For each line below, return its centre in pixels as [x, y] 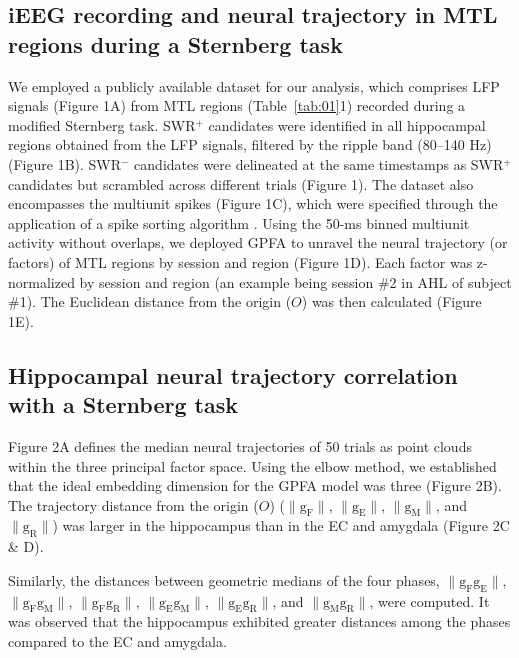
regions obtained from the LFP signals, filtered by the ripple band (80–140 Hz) [250, 144]
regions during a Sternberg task [175, 43]
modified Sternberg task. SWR [102, 124]
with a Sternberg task [123, 404]
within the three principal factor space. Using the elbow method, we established [252, 465]
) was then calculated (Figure [391, 301]
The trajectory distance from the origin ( [133, 504]
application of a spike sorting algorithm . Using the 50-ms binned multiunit [239, 222]
